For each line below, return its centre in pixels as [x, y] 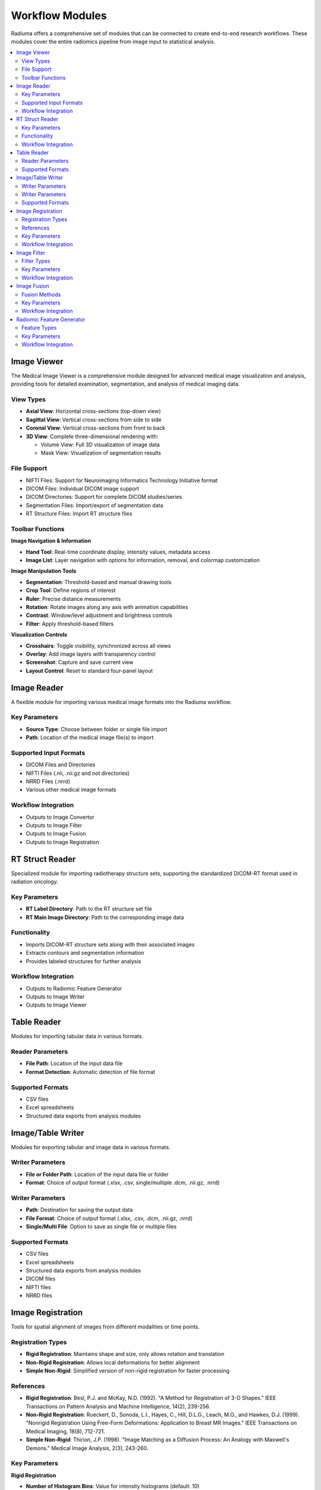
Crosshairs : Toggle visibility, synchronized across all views [98, 645]
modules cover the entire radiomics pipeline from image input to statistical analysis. [113, 41]
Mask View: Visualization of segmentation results [101, 453]
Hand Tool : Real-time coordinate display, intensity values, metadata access [118, 552]
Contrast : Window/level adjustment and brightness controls [99, 615]
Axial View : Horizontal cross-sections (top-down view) [93, 411]
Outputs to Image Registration [62, 842]
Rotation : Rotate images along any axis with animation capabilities [107, 607]
